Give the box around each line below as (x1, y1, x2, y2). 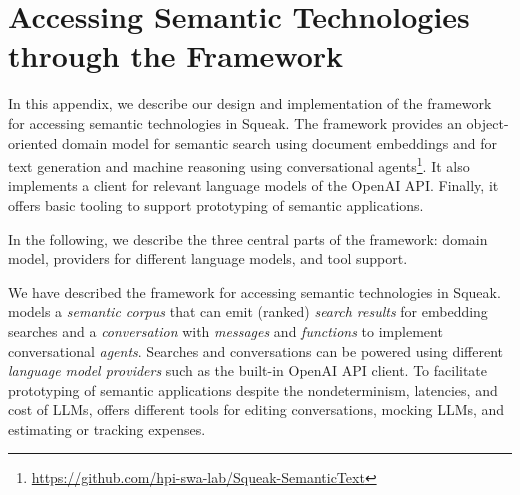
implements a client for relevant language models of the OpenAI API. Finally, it (8, 175, 499, 196)
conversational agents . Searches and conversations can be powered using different (8, 340, 504, 361)
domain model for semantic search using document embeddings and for (62, 132, 497, 153)
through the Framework (8, 35, 344, 76)
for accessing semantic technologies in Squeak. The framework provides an (8, 112, 462, 133)
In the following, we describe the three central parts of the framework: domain (8, 228, 488, 249)
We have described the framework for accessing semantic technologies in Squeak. (8, 281, 501, 302)
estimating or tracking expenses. (8, 418, 206, 439)
